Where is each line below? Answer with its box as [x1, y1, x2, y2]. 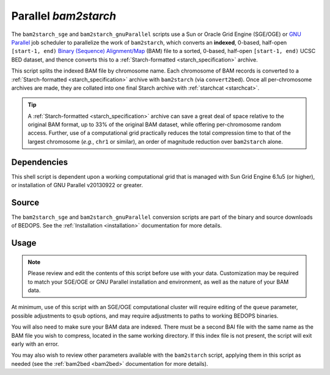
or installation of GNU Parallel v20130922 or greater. [11, 182, 143, 189]
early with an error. [11, 340, 59, 348]
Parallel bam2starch [11, 9, 116, 23]
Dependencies [11, 157, 68, 167]
